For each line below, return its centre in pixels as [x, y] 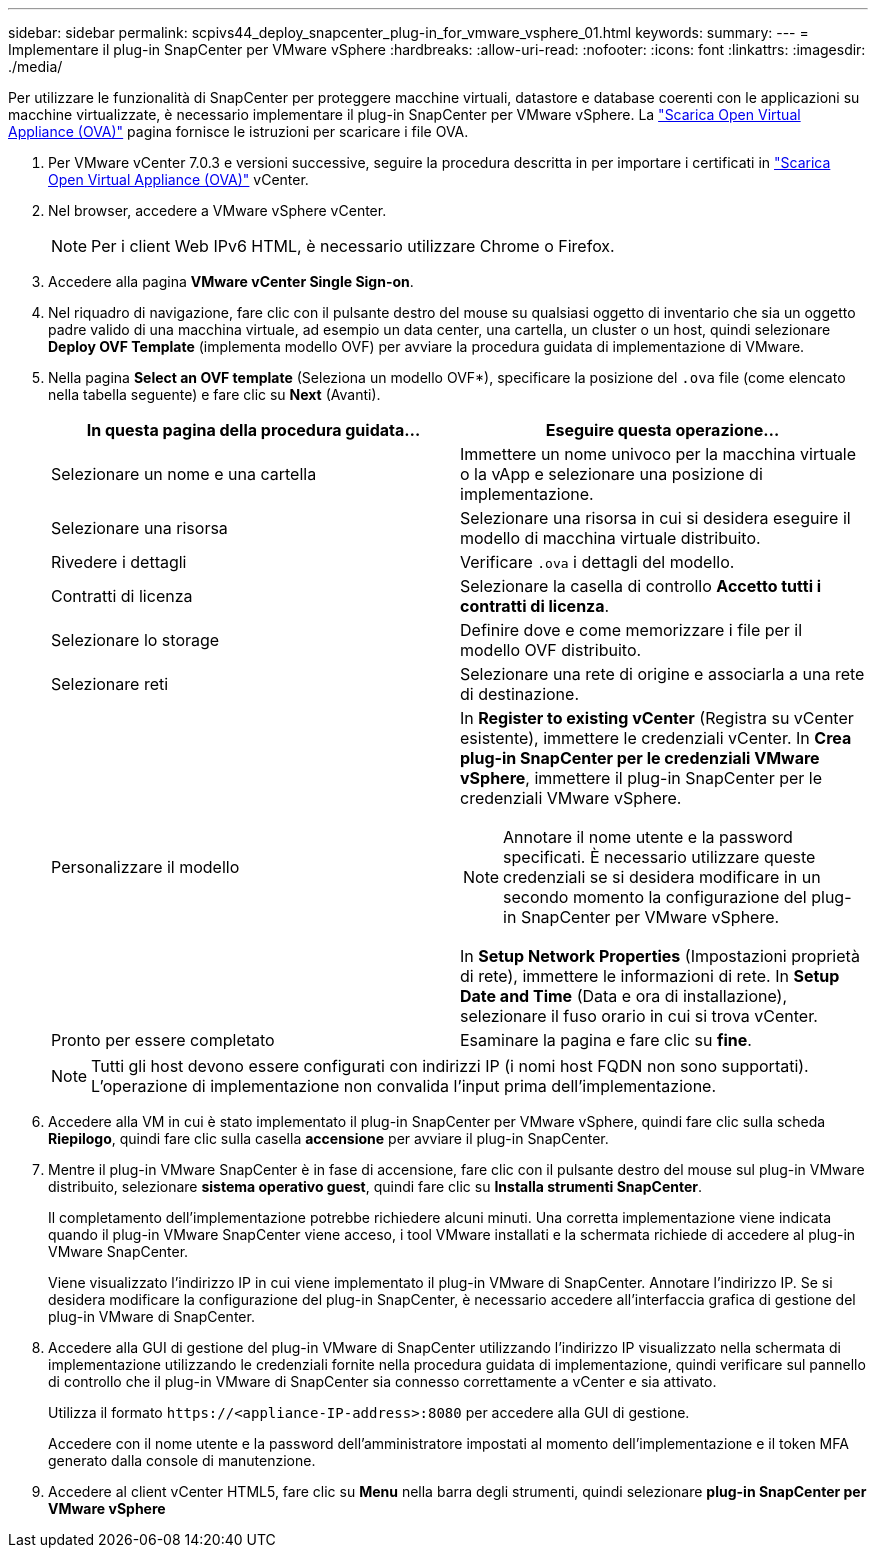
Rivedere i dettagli [119, 562]
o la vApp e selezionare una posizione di [611, 474]
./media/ [35, 66]
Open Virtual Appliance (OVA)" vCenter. [178, 179]
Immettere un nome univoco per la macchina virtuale [658, 454]
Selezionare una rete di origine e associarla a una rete [662, 674]
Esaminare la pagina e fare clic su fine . [606, 1040]
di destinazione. [519, 694]
